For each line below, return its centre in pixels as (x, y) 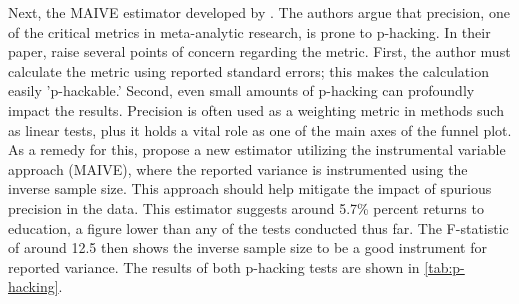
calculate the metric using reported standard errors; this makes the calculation (248, 70)
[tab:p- (444, 266)
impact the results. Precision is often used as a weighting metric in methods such (256, 109)
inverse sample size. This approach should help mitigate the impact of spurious (250, 188)
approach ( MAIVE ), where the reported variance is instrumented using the (238, 168)
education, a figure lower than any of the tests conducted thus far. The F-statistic (258, 227)
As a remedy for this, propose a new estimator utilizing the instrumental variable (257, 149)
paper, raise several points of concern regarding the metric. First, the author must (259, 51)
